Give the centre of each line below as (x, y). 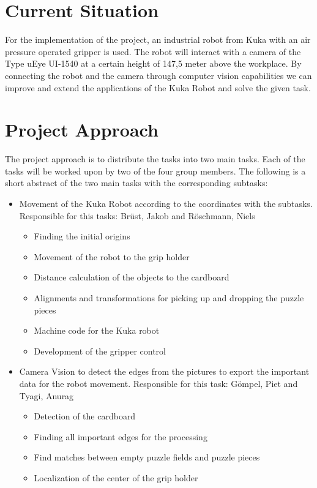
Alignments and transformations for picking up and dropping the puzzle (169, 297)
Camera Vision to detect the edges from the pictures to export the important (164, 371)
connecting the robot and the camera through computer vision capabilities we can (158, 75)
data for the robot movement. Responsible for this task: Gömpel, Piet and (158, 383)
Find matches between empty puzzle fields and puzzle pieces (147, 457)
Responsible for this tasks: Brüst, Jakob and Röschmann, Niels (137, 215)
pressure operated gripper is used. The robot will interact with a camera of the (153, 51)
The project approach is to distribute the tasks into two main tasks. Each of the (155, 159)
